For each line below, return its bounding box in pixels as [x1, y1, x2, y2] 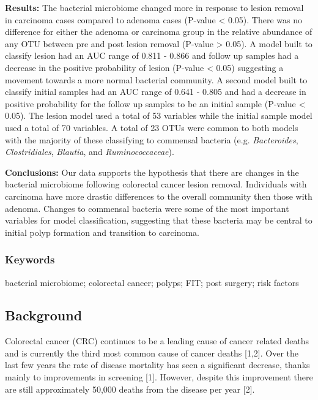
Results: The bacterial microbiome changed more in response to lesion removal [5, 1, 304, 13]
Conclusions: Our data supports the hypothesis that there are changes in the [5, 165, 299, 178]
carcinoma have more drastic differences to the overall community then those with [5, 189, 312, 202]
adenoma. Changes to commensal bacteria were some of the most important [5, 202, 289, 214]
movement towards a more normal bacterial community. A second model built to [5, 73, 308, 86]
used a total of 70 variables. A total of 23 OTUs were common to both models [5, 121, 298, 134]
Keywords [5, 252, 55, 267]
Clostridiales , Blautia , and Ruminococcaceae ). [5, 145, 174, 158]
